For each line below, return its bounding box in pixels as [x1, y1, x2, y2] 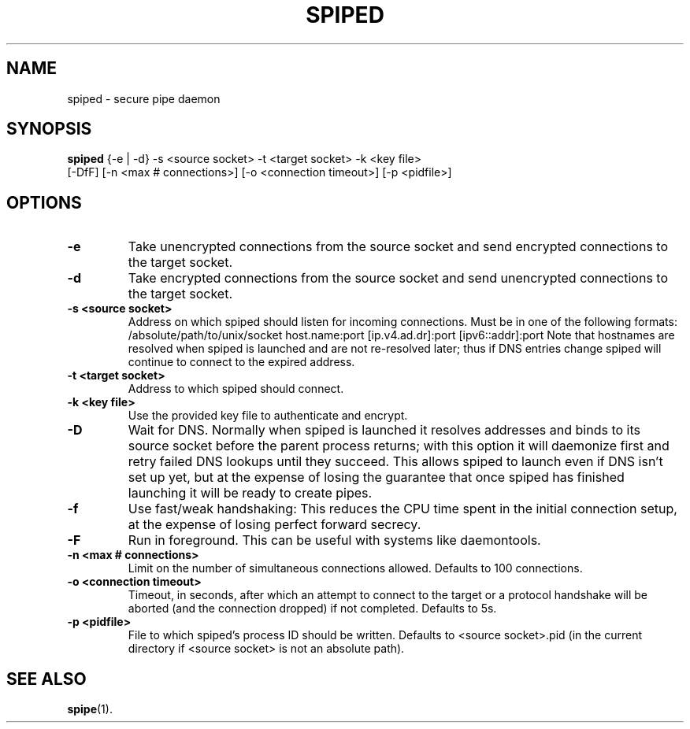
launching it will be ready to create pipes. [128, 485, 373, 501]
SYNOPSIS [6, 119, 92, 139]
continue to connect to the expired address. [128, 355, 355, 369]
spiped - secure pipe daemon [67, 91, 221, 105]
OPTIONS [6, 192, 82, 213]
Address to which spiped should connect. [128, 382, 344, 396]
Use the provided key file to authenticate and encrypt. [128, 409, 408, 423]
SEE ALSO [6, 668, 87, 689]
